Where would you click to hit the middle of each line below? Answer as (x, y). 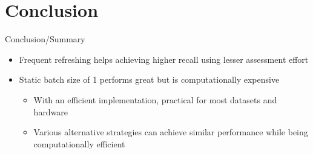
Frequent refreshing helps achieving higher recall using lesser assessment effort (164, 59)
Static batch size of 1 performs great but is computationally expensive (149, 79)
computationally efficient (79, 143)
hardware (51, 111)
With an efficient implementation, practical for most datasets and (155, 99)
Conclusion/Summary (45, 39)
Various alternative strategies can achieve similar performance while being (171, 132)
